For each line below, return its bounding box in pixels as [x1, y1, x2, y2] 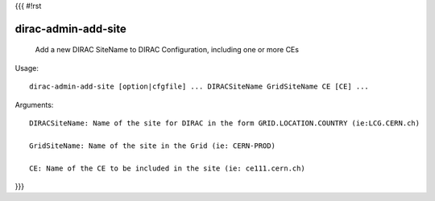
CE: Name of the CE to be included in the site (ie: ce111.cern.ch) [29, 163, 305, 173]
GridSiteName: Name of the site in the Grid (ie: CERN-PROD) [29, 141, 275, 150]
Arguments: [14, 100, 54, 109]
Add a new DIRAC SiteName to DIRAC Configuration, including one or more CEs [35, 45, 300, 55]
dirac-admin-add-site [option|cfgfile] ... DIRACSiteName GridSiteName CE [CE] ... [29, 82, 370, 92]
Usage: [14, 63, 39, 72]
